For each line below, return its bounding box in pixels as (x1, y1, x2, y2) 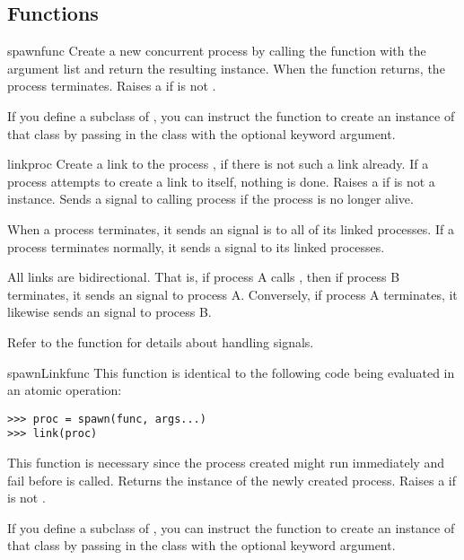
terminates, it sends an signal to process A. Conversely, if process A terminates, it (7, 284, 458, 303)
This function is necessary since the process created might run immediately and (7, 453, 445, 472)
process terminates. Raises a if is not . (7, 76, 216, 95)
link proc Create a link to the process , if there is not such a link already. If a (7, 154, 429, 173)
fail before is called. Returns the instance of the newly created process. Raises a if (7, 470, 456, 489)
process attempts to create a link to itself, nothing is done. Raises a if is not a (7, 171, 435, 190)
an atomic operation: (7, 381, 122, 399)
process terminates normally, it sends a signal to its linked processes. (7, 237, 385, 256)
